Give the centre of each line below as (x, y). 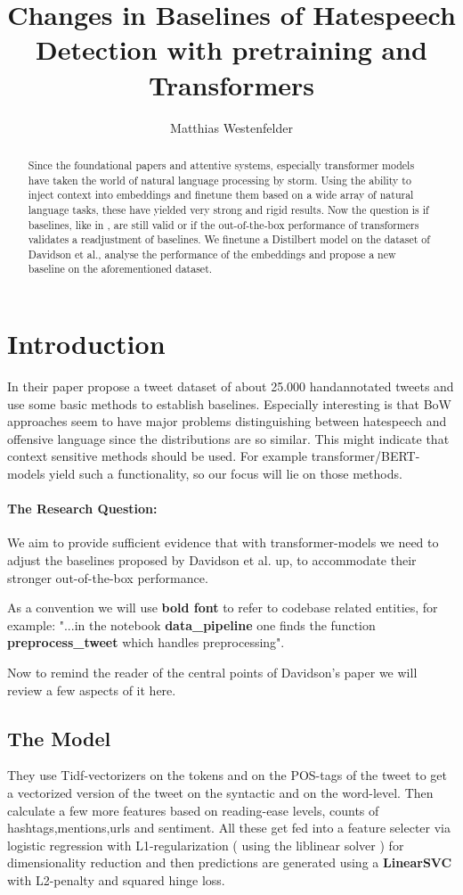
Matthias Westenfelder (231, 127)
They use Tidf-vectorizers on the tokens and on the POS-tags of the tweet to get (227, 775)
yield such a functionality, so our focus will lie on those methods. (226, 474)
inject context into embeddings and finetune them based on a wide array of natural (221, 195)
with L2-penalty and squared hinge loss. (116, 879)
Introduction (86, 344)
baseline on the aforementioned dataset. (120, 269)
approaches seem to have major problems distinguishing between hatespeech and (227, 421)
